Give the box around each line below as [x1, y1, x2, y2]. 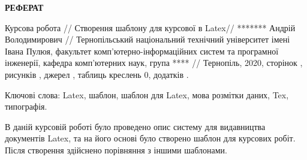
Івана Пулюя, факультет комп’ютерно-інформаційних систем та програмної [5, 44, 279, 57]
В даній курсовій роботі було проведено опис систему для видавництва [5, 120, 266, 132]
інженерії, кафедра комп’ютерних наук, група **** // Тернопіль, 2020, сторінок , [5, 56, 303, 69]
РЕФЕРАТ [5, 1, 44, 13]
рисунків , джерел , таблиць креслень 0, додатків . [5, 68, 189, 80]
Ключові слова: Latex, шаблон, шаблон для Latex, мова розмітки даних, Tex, [5, 88, 289, 101]
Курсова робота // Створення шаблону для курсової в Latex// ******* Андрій [5, 21, 296, 34]
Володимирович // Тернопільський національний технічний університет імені [5, 33, 290, 46]
